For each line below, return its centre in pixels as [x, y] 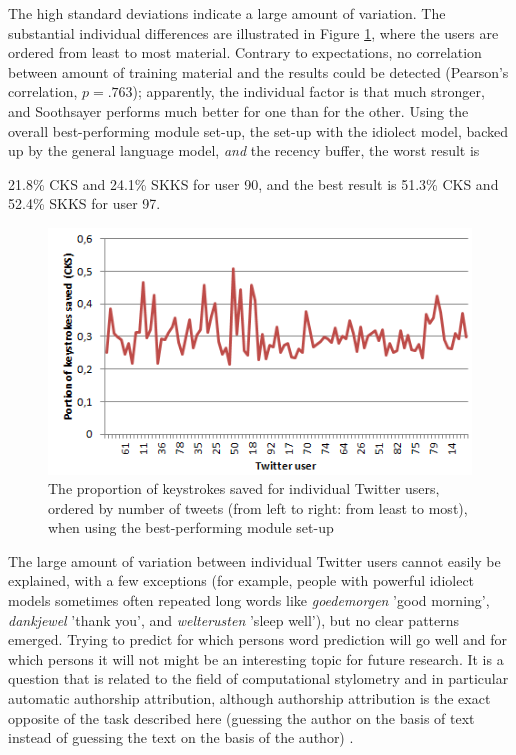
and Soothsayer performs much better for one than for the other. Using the [238, 110]
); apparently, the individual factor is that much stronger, [308, 91]
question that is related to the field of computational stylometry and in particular [258, 678]
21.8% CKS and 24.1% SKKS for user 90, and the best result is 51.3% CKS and [253, 183]
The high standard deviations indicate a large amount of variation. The [227, 13]
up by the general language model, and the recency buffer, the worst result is [244, 150]
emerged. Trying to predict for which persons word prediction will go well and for [258, 639]
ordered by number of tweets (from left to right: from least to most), [258, 507]
